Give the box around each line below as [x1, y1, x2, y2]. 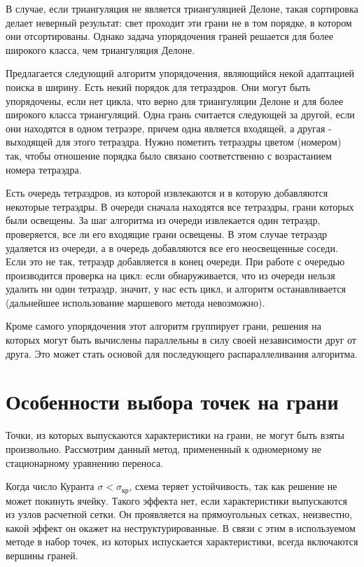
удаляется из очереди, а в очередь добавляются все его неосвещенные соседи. [6, 240, 338, 255]
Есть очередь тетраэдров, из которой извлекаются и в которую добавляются [6, 185, 328, 200]
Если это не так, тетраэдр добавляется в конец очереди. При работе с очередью [6, 254, 345, 269]
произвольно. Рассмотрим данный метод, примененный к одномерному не [6, 441, 322, 456]
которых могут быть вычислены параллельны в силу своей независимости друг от [6, 332, 356, 347]
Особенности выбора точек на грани [6, 387, 339, 416]
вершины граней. [6, 547, 78, 562]
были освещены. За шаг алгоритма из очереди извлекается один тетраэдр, [6, 213, 321, 227]
